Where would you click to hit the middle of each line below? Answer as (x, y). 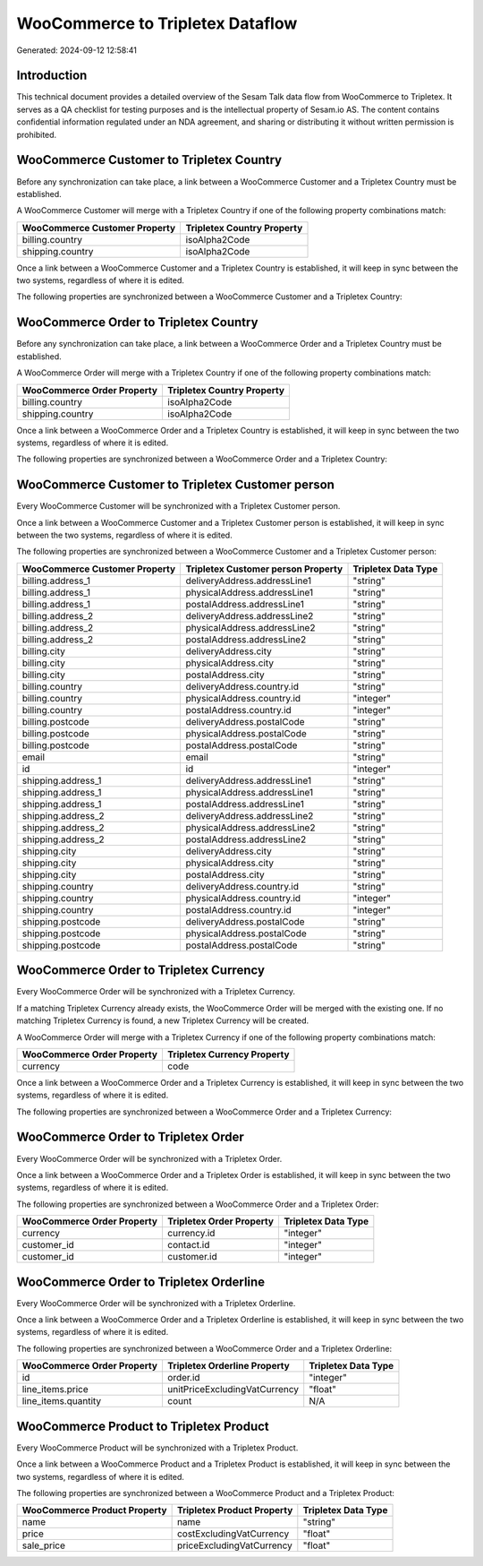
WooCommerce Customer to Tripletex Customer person (176, 485)
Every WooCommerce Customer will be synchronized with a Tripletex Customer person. (178, 506)
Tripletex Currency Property (228, 1054)
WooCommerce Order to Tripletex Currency (141, 971)
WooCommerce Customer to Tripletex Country (149, 160)
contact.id (188, 1245)
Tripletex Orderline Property (228, 1366)
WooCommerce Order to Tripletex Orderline (141, 1282)
